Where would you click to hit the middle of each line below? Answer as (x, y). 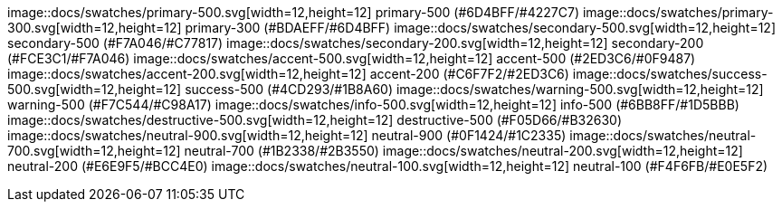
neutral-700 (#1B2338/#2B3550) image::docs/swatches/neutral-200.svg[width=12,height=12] (463, 151)
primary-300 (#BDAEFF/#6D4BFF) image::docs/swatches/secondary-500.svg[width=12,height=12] (481, 28)
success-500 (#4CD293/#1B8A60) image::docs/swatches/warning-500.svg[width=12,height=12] (474, 89)
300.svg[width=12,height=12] (95, 28)
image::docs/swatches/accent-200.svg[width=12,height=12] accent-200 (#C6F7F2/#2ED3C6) (288, 74)
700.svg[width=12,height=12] (94, 151)
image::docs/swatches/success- (670, 74)
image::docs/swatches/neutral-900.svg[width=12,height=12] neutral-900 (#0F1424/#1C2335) (287, 135)
